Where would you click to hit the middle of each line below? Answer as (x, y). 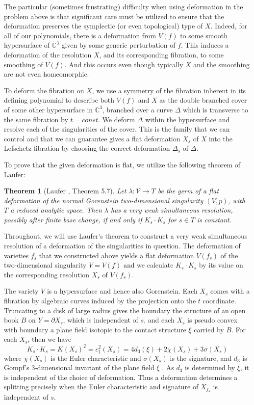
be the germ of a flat (188, 191)
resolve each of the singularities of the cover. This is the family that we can (117, 129)
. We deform (117, 119)
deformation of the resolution (48, 54)
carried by (209, 329)
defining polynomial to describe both (59, 100)
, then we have (50, 339)
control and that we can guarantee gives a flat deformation (92, 138)
